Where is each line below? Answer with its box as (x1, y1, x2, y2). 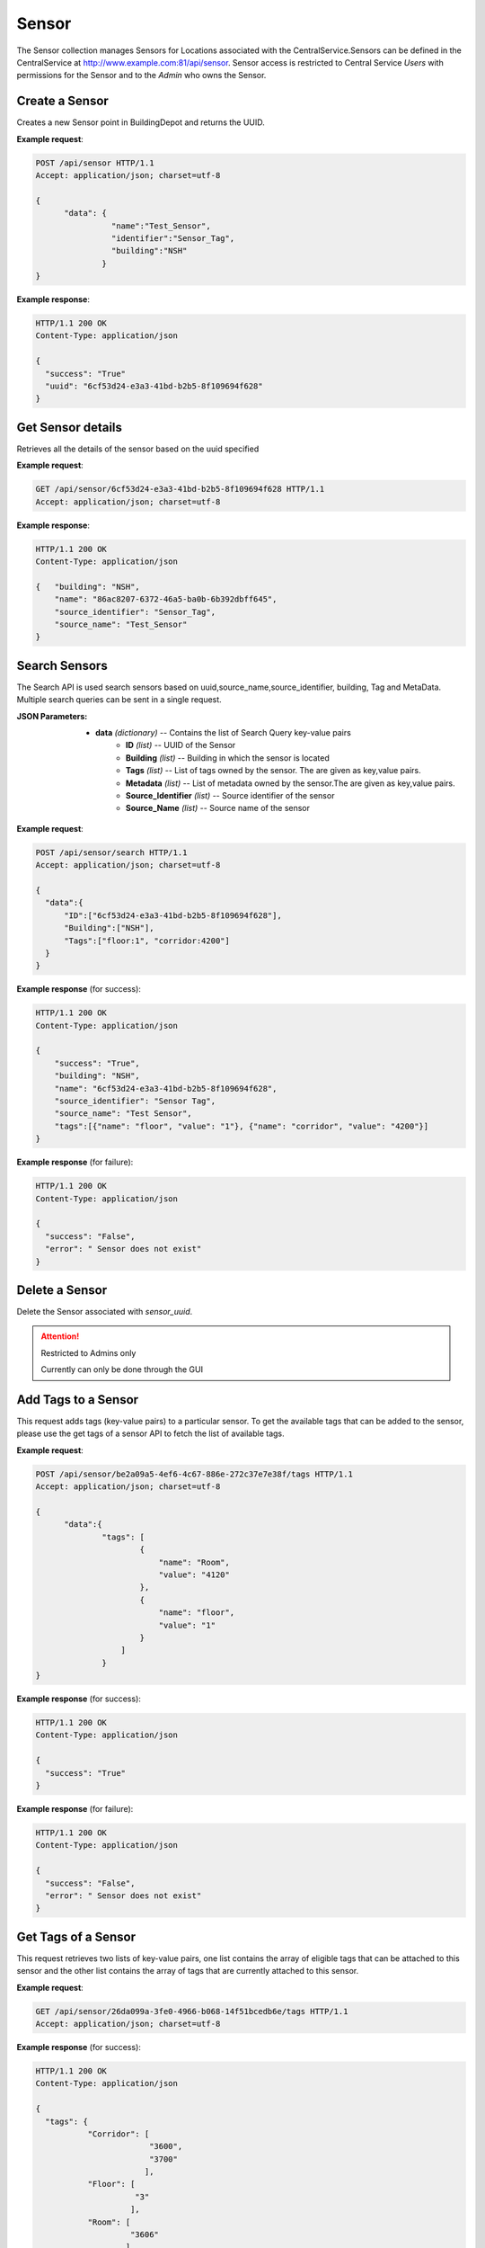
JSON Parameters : (16, 710, 88, 721)
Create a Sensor (16, 94, 110, 109)
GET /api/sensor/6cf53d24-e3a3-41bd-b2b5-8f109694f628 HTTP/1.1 (35, 484, 325, 495)
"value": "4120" (158, 1569, 231, 1580)
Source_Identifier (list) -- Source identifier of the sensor (126, 790, 335, 801)
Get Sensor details (16, 419, 123, 435)
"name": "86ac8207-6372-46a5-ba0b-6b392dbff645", (54, 594, 278, 604)
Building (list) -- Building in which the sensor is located (126, 752, 330, 763)
